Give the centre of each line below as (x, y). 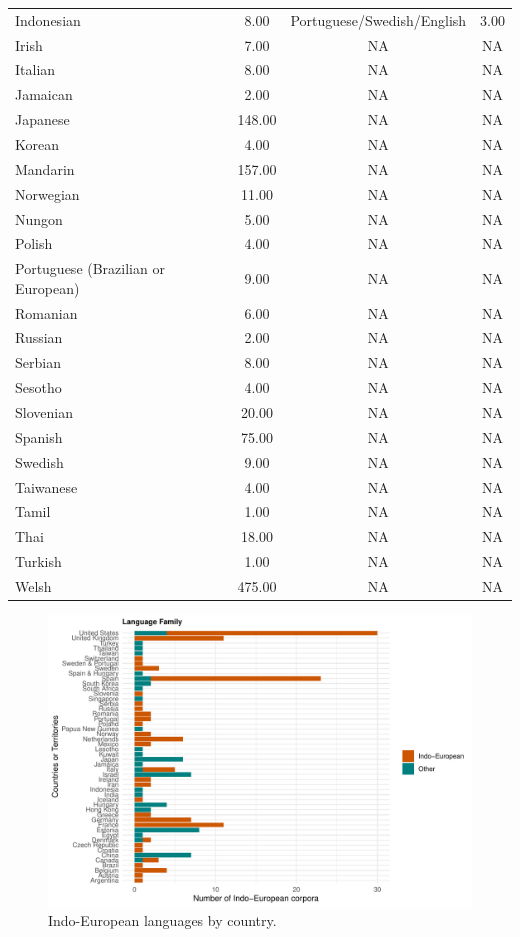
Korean (37, 143)
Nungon (39, 218)
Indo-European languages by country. (162, 920)
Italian (35, 69)
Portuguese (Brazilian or (90, 268)
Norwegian (47, 193)
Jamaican (44, 94)
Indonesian (48, 19)
